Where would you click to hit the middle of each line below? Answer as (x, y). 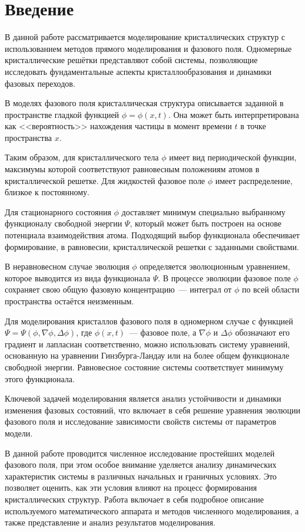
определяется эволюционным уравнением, (215, 266)
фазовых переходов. (40, 83)
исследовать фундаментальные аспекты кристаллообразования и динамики (138, 71)
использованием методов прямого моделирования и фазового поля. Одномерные (148, 48)
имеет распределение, (254, 180)
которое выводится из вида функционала (78, 278)
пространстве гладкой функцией (62, 114)
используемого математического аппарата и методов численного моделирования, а (152, 510)
